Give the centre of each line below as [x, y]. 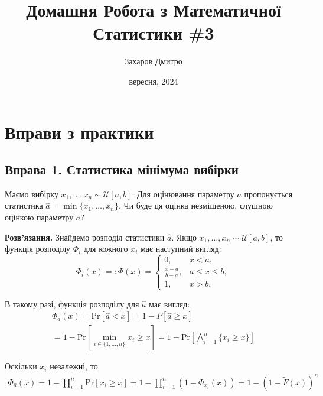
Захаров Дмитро [154, 61]
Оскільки [21, 366]
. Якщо [184, 237]
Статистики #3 [154, 33]
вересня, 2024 [154, 81]
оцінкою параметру [39, 217]
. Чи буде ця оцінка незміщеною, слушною [196, 205]
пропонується [268, 194]
